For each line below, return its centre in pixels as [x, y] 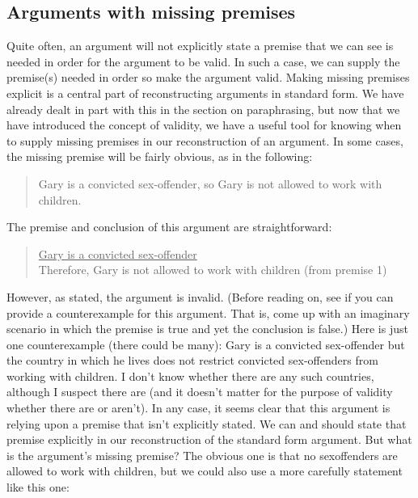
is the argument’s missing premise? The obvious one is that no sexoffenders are [202, 455]
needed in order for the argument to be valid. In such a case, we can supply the [203, 61]
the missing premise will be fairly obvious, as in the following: [160, 156]
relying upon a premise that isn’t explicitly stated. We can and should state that [207, 423]
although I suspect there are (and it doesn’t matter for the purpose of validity [200, 392]
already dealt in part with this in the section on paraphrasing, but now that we [203, 109]
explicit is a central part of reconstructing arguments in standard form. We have [205, 93]
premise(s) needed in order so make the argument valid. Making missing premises [208, 77]
